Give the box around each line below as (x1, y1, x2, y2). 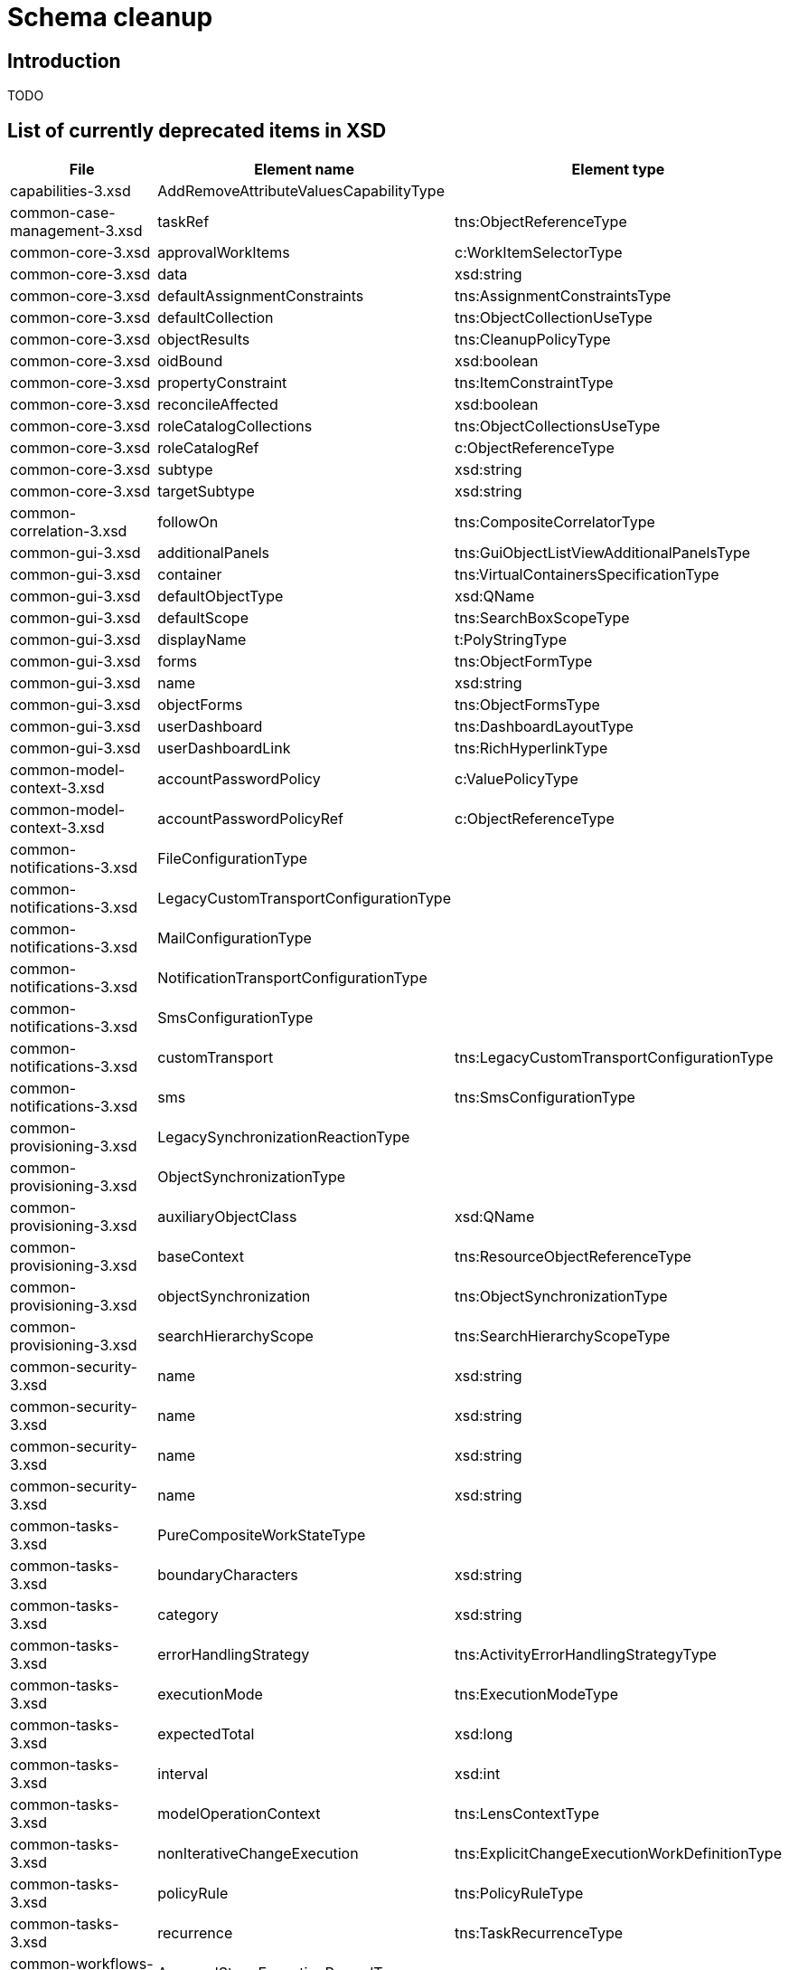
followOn (157, 513, 219, 532)
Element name (254, 160, 354, 179)
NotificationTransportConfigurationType (157, 969, 427, 988)
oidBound (157, 352, 223, 371)
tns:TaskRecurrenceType (455, 1924, 624, 1943)
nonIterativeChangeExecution (157, 1844, 359, 1863)
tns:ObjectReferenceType (455, 213, 627, 232)
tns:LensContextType (455, 1804, 599, 1823)
